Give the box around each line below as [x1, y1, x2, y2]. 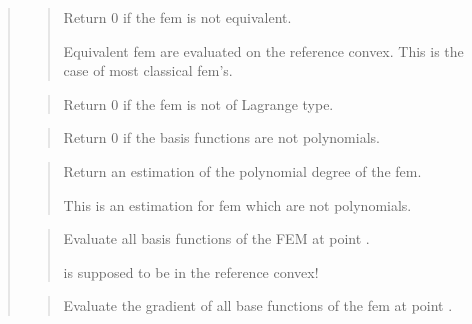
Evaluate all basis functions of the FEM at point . [63, 228, 370, 249]
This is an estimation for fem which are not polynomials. [63, 194, 412, 215]
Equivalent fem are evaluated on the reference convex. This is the [63, 40, 464, 61]
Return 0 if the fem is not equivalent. [63, 7, 292, 27]
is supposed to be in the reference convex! [63, 261, 319, 282]
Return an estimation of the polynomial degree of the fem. [63, 160, 422, 181]
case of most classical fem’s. [63, 60, 233, 81]
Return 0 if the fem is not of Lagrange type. [63, 93, 334, 114]
